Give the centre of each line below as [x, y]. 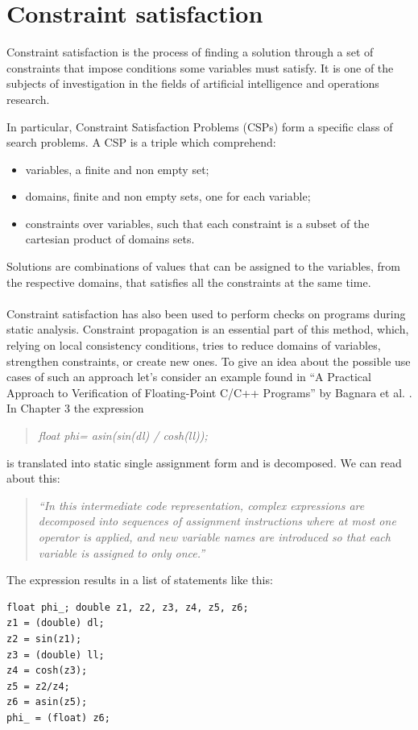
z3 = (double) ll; [56, 655]
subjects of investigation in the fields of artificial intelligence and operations [193, 83]
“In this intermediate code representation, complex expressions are [201, 505]
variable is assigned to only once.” [122, 552]
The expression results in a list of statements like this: [140, 580]
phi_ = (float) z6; [58, 718]
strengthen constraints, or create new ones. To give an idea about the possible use [209, 361]
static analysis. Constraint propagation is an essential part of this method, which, [208, 329]
